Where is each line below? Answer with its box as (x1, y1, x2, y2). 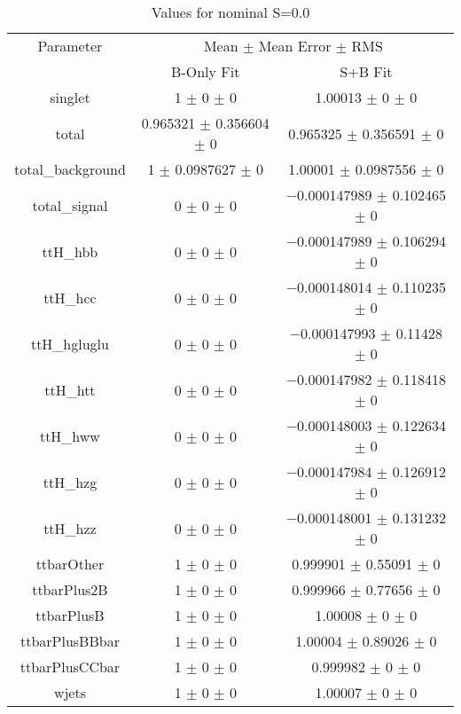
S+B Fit (340, 61, 393, 82)
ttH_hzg (43, 471, 98, 492)
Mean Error (258, 35, 332, 56)
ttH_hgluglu (30, 333, 109, 354)
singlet (50, 87, 90, 107)
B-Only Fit (171, 61, 240, 82)
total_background (14, 159, 126, 179)
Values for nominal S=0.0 (151, 2, 310, 22)
